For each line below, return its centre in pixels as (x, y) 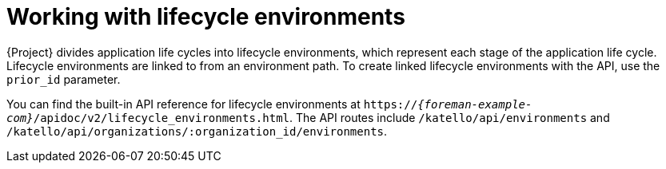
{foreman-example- (475, 104)
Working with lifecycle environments (206, 17)
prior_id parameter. (64, 79)
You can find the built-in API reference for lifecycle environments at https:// (212, 104)
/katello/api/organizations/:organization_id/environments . (197, 131)
